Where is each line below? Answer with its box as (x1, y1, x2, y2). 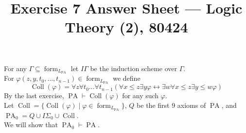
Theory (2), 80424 (65, 17, 188, 37)
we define (113, 73, 141, 83)
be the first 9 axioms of (137, 100, 206, 110)
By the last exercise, (4, 90, 64, 101)
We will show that (4, 119, 58, 130)
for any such (122, 90, 159, 101)
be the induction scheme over (90, 63, 177, 73)
